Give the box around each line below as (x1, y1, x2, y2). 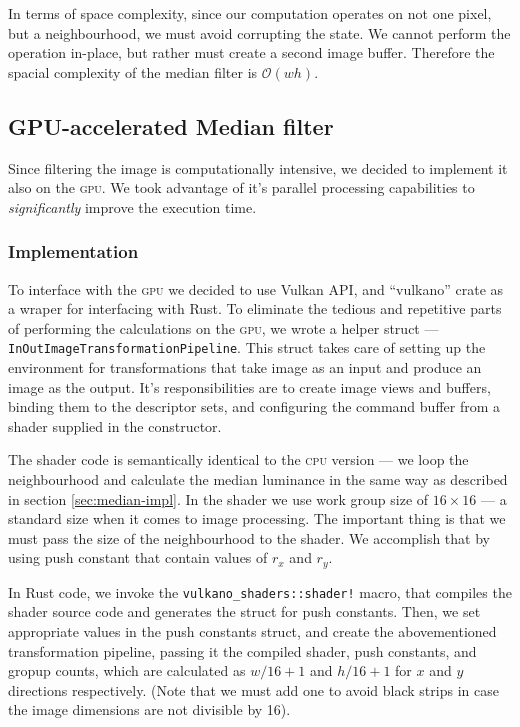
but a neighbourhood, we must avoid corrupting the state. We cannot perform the (8, 22, 511, 43)
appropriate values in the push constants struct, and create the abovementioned (8, 621, 497, 642)
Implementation (8, 239, 139, 264)
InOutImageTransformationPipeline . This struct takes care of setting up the (8, 337, 486, 358)
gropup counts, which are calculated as (8, 660, 246, 681)
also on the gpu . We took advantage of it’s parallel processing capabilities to (8, 177, 475, 198)
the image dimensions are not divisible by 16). (8, 699, 291, 720)
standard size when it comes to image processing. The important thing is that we (8, 508, 506, 529)
